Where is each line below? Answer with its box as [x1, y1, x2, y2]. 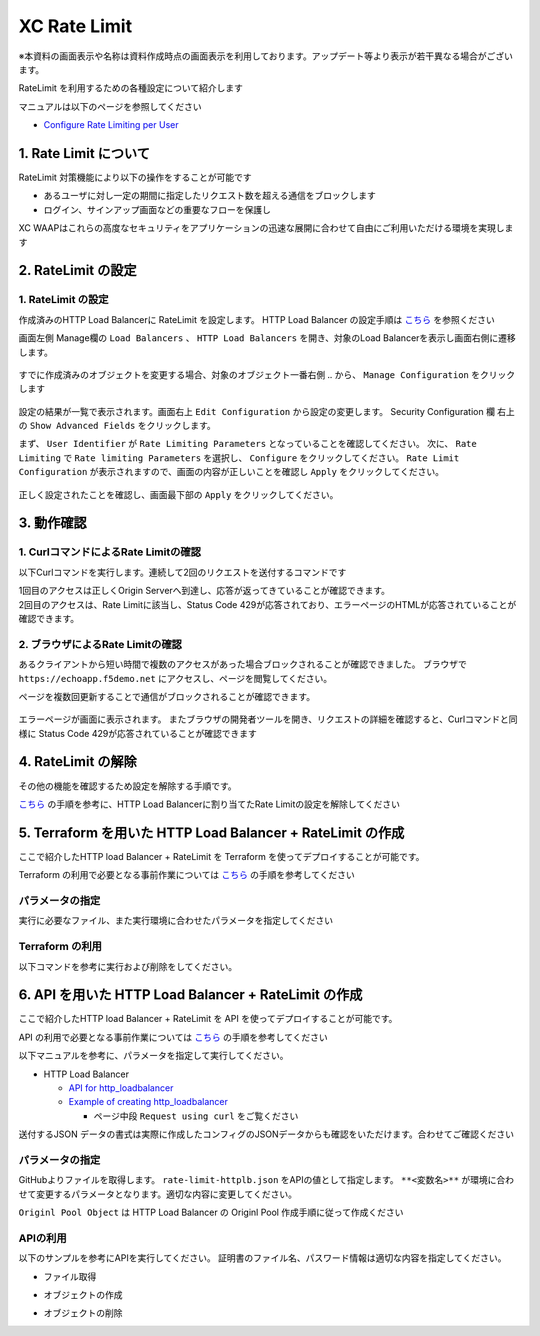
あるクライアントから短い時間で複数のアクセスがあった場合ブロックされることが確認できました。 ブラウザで [18, 658, 467, 670]
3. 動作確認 [18, 515, 87, 532]
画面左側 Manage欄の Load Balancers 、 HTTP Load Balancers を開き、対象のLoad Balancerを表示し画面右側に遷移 [18, 332, 517, 344]
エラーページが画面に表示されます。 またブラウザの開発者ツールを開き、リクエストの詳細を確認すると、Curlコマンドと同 [18, 713, 519, 725]
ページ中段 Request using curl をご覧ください [93, 1110, 299, 1122]
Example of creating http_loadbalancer [68, 1096, 229, 1108]
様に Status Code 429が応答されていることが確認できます [18, 727, 257, 739]
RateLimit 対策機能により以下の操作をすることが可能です [18, 171, 252, 184]
